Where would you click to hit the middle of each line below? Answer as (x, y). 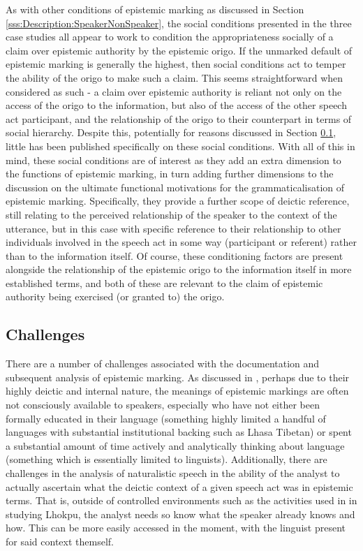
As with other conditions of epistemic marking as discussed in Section (155, 9)
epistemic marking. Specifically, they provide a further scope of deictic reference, (178, 201)
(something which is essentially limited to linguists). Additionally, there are (166, 459)
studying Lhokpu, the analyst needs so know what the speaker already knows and (180, 514)
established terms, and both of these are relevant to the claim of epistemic (164, 282)
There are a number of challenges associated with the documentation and (163, 363)
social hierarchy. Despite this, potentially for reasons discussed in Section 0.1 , (171, 132)
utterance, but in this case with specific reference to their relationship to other (173, 228)
